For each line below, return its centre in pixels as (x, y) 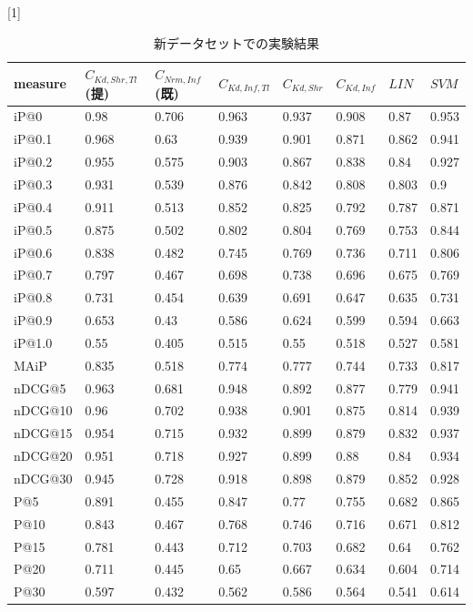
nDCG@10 (43, 410)
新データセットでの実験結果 (236, 42)
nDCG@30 (43, 478)
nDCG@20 (43, 456)
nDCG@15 (43, 433)
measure (40, 83)
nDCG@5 (40, 388)
